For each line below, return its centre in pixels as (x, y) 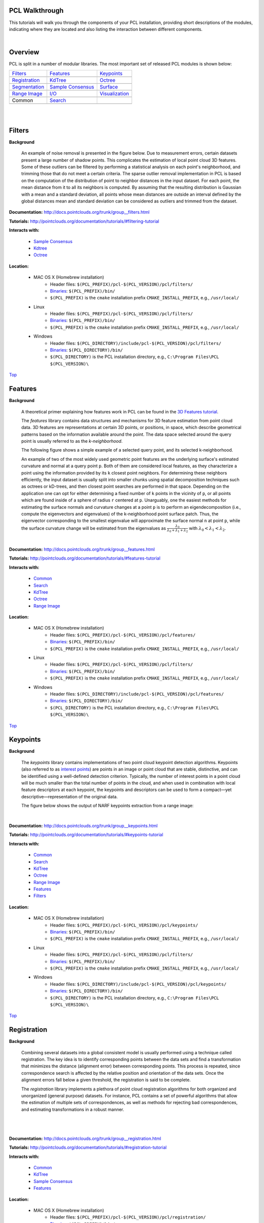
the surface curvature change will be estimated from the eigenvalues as (94, 528)
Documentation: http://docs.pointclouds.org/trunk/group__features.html (82, 549)
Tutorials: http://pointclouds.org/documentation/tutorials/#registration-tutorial (88, 1148)
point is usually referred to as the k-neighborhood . (72, 441)
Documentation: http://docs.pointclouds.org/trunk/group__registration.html (85, 1138)
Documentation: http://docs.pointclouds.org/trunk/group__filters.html (79, 212)
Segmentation (28, 87)
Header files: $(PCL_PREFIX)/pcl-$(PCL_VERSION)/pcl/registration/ (128, 1217)
